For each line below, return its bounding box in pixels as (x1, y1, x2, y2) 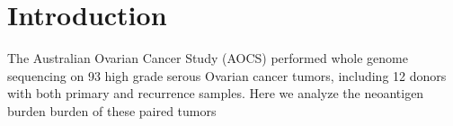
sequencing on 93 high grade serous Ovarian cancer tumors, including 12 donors (7, 66, 447, 85)
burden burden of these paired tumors (7, 101, 217, 120)
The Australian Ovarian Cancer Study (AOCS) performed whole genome (7, 49, 408, 67)
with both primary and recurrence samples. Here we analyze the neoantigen (7, 84, 424, 103)
